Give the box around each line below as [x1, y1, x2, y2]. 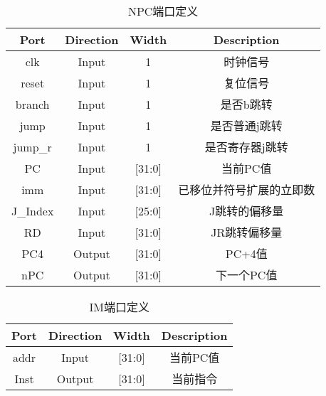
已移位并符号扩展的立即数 [178, 181, 315, 198]
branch [15, 95, 50, 112]
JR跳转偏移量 [211, 224, 283, 240]
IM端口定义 [89, 299, 149, 315]
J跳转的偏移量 [209, 203, 284, 219]
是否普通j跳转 [210, 117, 283, 134]
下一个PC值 [215, 267, 278, 283]
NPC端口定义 [127, 3, 199, 19]
